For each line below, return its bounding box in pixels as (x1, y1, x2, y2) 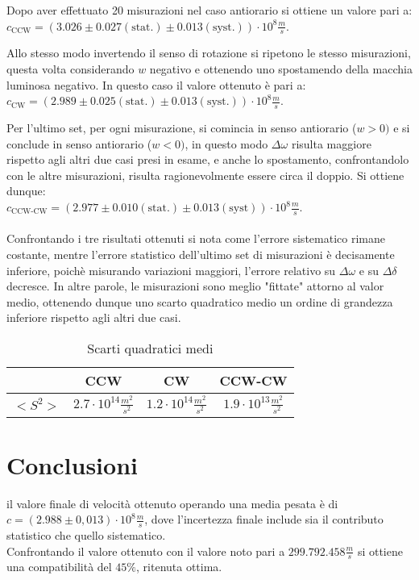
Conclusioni (6, 448, 138, 481)
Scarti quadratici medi (87, 338, 214, 357)
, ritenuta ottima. (136, 558, 222, 575)
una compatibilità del (6, 558, 112, 575)
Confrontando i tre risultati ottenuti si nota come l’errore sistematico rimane (6, 230, 385, 247)
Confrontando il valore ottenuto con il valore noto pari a (6, 542, 285, 559)
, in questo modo (185, 135, 268, 152)
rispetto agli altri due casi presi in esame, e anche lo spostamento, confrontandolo (6, 151, 409, 168)
